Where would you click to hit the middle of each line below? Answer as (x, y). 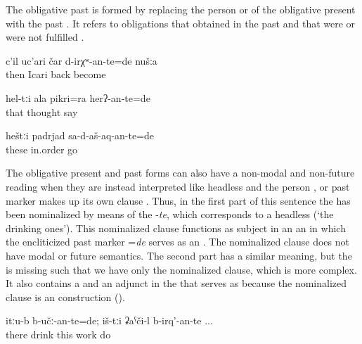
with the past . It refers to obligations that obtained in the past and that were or (181, 23)
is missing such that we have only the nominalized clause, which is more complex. (181, 269)
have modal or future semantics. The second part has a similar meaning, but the (179, 255)
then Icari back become (56, 74)
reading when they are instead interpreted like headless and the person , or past (178, 186)
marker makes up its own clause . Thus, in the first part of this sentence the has (178, 200)
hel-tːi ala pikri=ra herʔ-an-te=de (78, 97)
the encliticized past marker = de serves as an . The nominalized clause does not (177, 242)
